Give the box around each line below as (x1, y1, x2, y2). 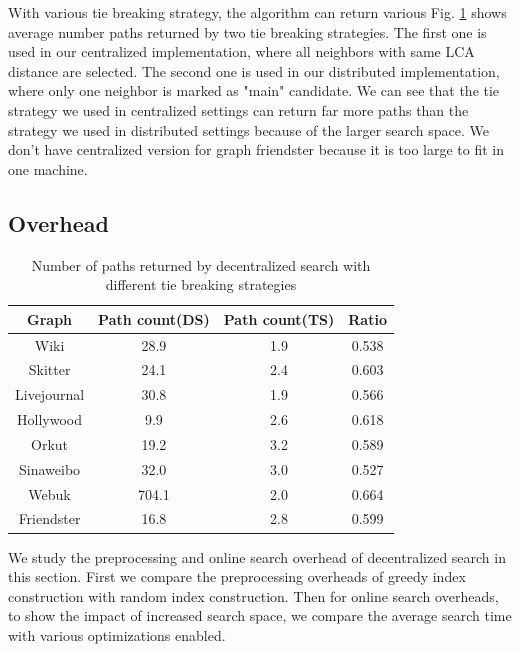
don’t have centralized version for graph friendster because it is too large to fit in (8, 139, 505, 160)
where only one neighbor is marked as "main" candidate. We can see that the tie (8, 80, 500, 101)
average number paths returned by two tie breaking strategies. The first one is (8, 21, 487, 42)
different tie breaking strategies (105, 274, 297, 295)
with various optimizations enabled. (8, 624, 226, 645)
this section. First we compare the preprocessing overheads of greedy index (8, 566, 466, 587)
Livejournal (15, 384, 85, 405)
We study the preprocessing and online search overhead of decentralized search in (8, 546, 506, 567)
